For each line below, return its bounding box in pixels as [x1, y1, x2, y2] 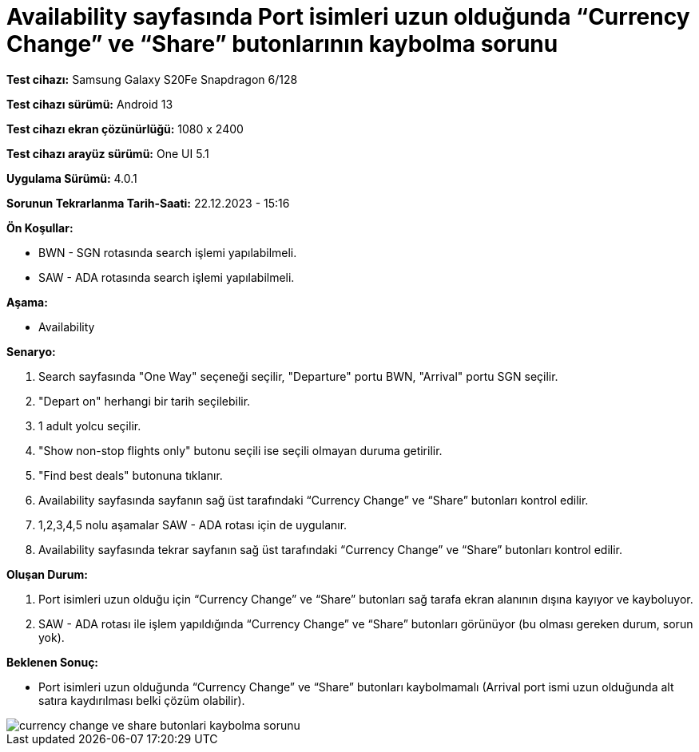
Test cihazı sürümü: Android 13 [6, 97, 173, 111]
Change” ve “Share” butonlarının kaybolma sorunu [6, 30, 558, 57]
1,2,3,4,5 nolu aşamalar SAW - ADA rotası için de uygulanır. [38, 517, 348, 532]
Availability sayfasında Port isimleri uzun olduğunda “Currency [6, 3, 690, 30]
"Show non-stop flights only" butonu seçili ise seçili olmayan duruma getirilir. [38, 443, 443, 457]
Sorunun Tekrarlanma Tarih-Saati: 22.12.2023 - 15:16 [6, 196, 290, 210]
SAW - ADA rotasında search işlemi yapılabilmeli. [38, 270, 295, 284]
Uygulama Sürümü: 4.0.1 [6, 171, 137, 185]
